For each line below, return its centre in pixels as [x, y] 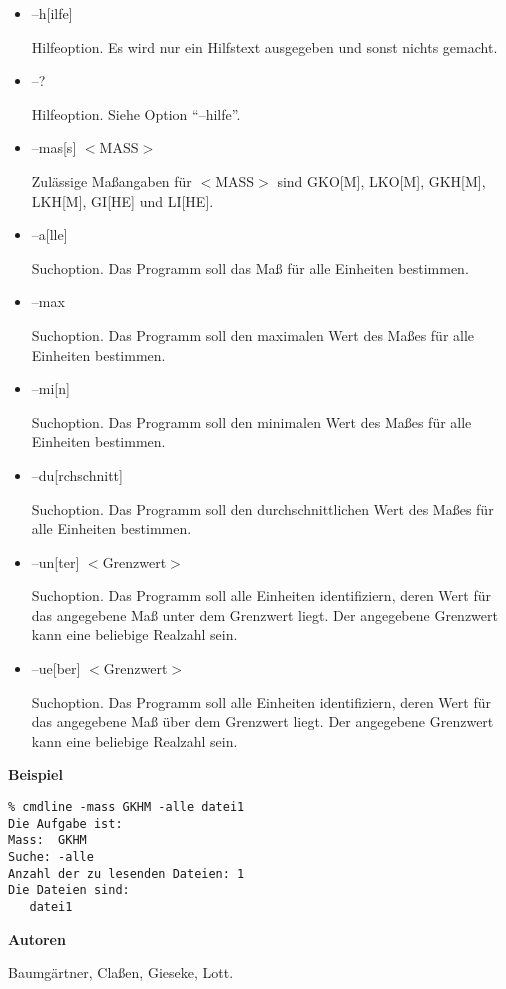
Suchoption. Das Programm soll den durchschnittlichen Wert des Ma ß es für [262, 508]
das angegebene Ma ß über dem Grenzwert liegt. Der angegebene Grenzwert [262, 721]
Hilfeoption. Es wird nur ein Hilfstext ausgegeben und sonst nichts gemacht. [264, 46]
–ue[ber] [56, 668]
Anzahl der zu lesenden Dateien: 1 [126, 873]
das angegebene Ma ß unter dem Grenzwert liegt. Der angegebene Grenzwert [264, 614]
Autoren [37, 938]
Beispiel [35, 774]
